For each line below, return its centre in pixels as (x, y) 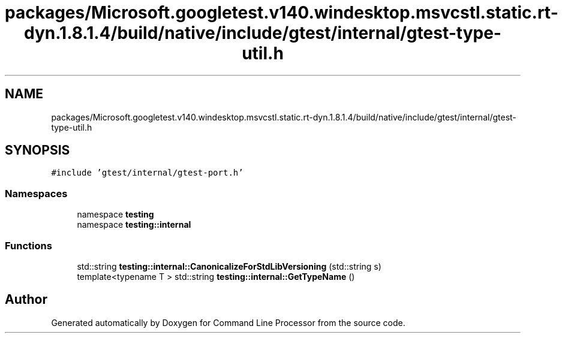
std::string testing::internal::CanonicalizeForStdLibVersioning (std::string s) (229, 266)
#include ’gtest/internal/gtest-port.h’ (147, 173)
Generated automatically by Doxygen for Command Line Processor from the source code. (228, 322)
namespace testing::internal (134, 225)
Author (26, 300)
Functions (28, 245)
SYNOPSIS (37, 150)
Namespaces (36, 193)
